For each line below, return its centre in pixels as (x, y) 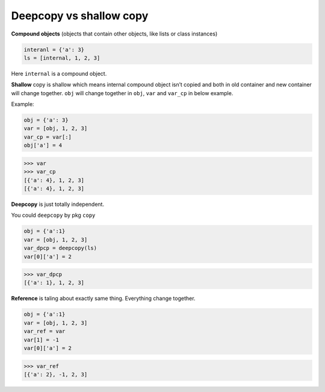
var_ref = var (45, 331)
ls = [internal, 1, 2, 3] (62, 58)
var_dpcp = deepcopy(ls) (60, 248)
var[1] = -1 (42, 340)
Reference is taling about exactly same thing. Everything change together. (103, 299)
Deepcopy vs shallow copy (80, 16)
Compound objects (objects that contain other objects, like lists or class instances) (114, 34)
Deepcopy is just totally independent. (58, 204)
